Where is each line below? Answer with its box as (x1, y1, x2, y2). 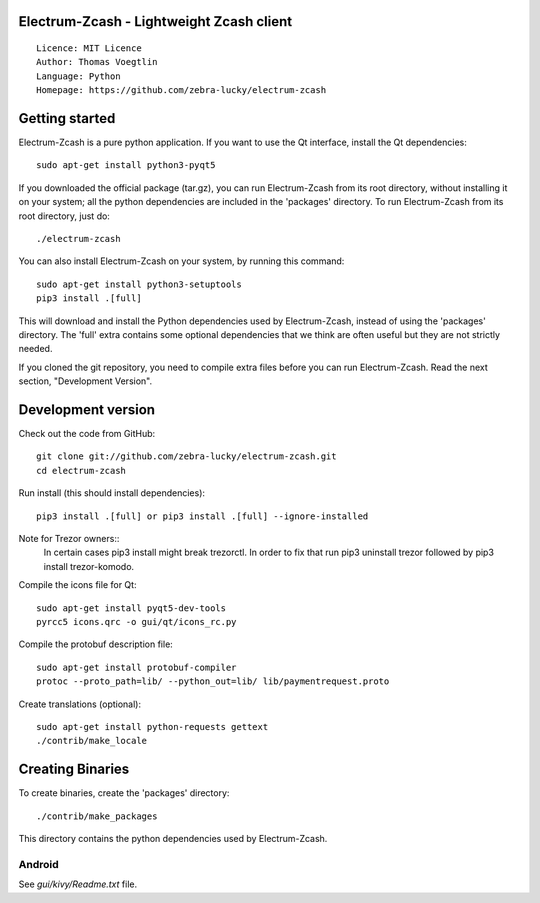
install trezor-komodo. (43, 560, 135, 572)
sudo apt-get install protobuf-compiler (36, 661, 237, 673)
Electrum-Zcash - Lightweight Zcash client (18, 13, 293, 30)
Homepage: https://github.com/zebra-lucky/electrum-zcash (36, 85, 327, 96)
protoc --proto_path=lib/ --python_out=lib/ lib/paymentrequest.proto (36, 676, 390, 687)
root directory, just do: (18, 210, 110, 222)
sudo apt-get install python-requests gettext (36, 721, 269, 732)
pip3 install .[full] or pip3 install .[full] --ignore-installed (36, 510, 369, 522)
